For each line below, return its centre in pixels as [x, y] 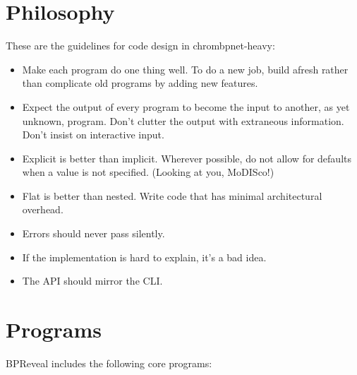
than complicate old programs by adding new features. [140, 83]
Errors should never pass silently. [93, 233]
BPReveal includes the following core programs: [109, 363]
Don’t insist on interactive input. [93, 135]
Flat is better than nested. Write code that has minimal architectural [172, 195]
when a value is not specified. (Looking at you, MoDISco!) [148, 172]
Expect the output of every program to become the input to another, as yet [186, 106]
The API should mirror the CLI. [92, 281]
